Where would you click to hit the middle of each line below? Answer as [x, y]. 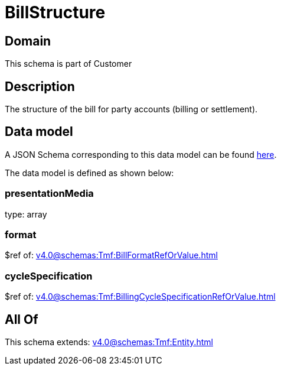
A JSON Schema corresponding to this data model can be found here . [141, 154]
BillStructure [55, 12]
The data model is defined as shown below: [89, 173]
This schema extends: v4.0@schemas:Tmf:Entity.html [109, 342]
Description [40, 86]
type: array [26, 214]
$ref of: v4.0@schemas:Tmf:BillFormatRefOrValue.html [111, 255]
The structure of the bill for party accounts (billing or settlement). [131, 109]
